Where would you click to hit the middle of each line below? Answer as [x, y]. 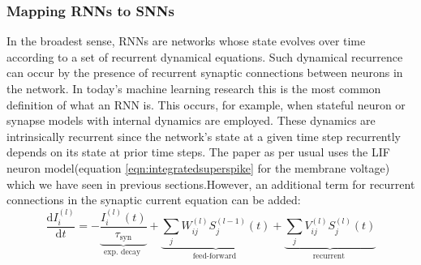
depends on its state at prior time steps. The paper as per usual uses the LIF [198, 152]
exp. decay [122, 252]
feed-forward [215, 256]
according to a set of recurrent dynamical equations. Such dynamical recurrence [205, 56]
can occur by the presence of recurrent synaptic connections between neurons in [205, 73]
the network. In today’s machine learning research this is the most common [194, 88]
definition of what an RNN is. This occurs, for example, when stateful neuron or [206, 104]
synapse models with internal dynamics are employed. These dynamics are [191, 120]
